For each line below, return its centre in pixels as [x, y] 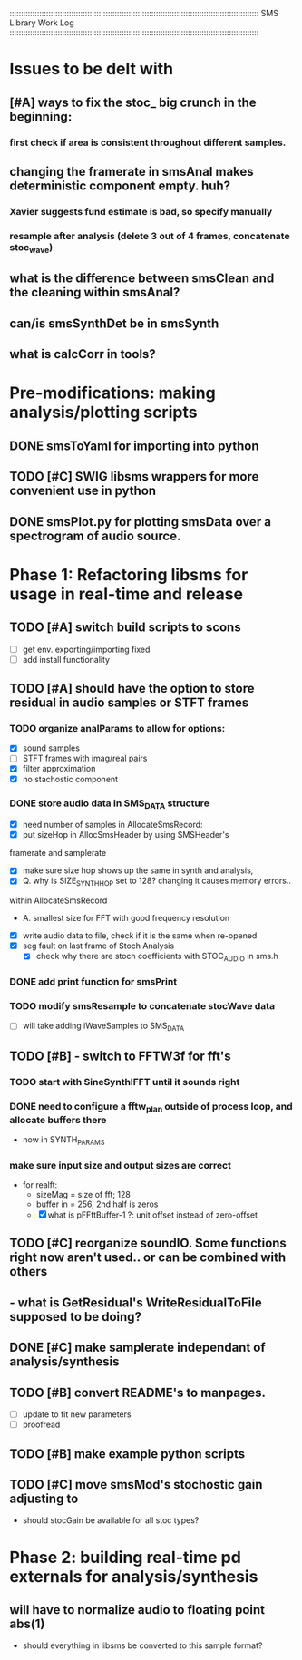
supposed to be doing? [76, 1317]
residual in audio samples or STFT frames [129, 703]
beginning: [41, 116]
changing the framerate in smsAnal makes [132, 171]
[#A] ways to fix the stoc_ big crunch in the [133, 102]
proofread [41, 1425]
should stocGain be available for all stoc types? [111, 1520]
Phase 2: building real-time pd [126, 1557]
